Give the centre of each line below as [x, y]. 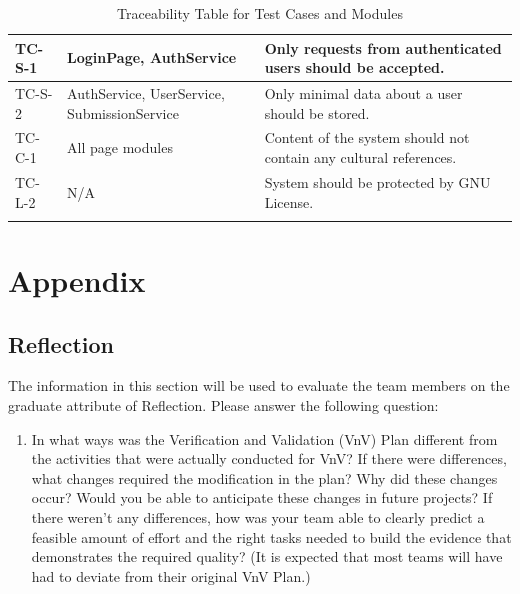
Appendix [77, 280]
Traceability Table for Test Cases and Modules [260, 13]
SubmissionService [123, 112]
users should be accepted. [354, 67]
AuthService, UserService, [146, 93]
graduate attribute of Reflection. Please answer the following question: [223, 405]
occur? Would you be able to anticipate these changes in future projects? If [262, 497]
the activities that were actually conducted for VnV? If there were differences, [269, 458]
